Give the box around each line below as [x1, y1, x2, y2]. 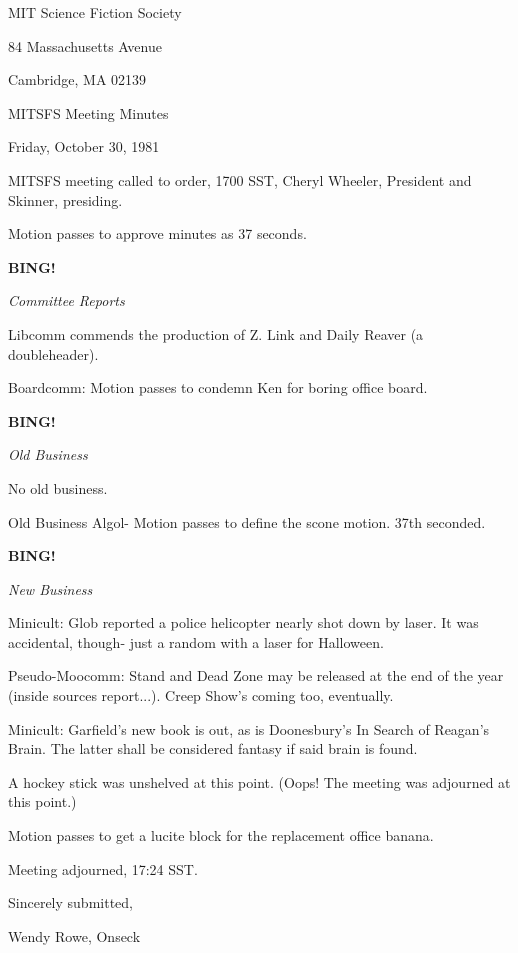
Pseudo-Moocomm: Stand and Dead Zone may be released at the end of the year [8, 665, 504, 686]
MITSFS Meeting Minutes [8, 102, 169, 123]
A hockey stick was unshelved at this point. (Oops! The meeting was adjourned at [8, 771, 511, 792]
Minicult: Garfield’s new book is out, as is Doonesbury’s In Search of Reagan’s [8, 718, 490, 739]
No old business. [8, 477, 108, 498]
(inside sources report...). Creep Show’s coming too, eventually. [8, 685, 394, 706]
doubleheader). [8, 343, 99, 364]
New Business [8, 578, 93, 599]
